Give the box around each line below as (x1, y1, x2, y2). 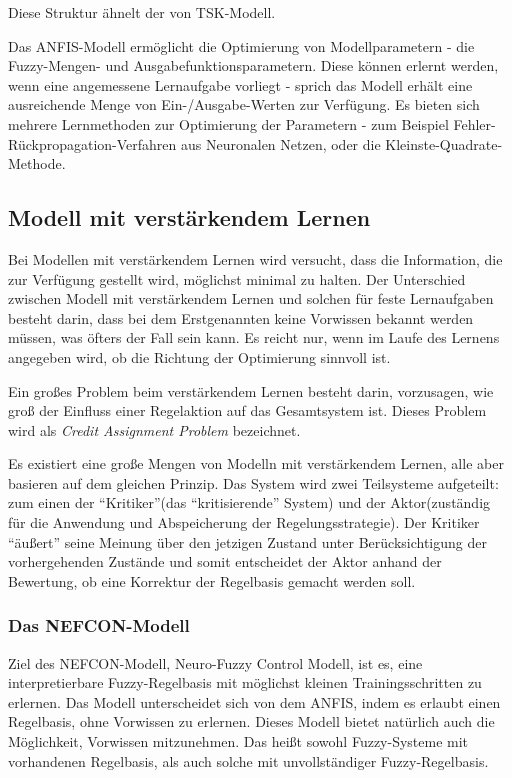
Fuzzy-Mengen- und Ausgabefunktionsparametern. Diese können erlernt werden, (8, 55, 499, 76)
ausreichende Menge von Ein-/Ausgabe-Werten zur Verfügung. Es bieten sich (8, 94, 480, 115)
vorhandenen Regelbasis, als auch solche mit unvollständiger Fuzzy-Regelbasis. (8, 750, 489, 771)
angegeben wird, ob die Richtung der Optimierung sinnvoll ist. (8, 346, 391, 367)
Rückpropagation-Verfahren (8, 133, 177, 154)
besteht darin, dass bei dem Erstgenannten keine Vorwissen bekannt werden (8, 307, 474, 328)
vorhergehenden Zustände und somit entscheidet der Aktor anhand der (8, 551, 442, 572)
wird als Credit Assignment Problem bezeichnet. (8, 419, 301, 440)
